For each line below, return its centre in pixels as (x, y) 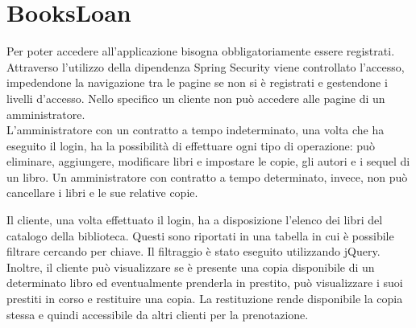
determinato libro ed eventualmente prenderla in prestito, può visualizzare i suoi (205, 283)
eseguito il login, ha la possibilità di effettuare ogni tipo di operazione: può (191, 145)
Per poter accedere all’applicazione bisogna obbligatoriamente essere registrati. (201, 51)
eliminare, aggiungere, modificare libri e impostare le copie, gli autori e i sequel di (208, 161)
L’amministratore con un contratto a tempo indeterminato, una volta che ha (196, 130)
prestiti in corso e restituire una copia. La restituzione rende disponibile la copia (205, 299)
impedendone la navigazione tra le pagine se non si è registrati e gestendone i (197, 82)
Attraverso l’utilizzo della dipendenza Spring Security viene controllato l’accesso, (206, 66)
